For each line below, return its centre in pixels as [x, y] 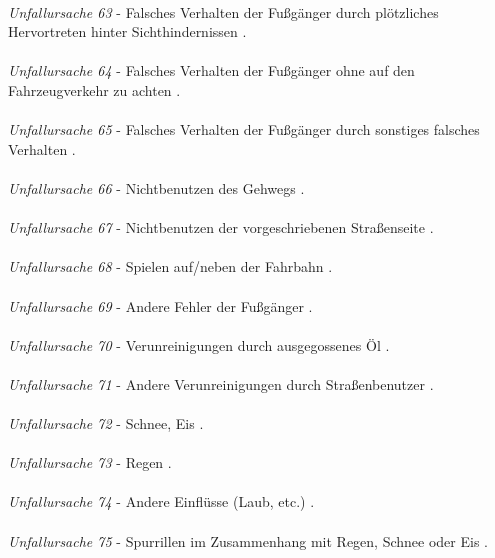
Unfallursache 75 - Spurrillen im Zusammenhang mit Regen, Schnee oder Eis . [248, 540]
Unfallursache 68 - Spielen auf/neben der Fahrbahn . [170, 266]
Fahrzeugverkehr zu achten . [94, 89]
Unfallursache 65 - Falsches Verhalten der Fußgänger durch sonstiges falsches [244, 129]
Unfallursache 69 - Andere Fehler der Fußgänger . [160, 305]
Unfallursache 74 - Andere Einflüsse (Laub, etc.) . [161, 501]
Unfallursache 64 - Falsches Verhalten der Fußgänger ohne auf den [211, 70]
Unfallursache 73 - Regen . [90, 462]
